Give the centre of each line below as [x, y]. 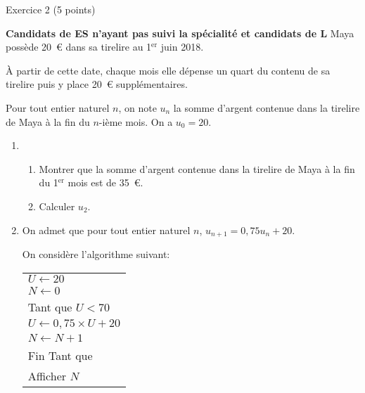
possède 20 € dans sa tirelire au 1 [79, 47]
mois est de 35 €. [105, 182]
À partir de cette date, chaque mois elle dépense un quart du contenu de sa [168, 70]
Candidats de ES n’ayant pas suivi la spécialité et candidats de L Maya [180, 33]
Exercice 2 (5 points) [51, 9]
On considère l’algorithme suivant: [96, 253]
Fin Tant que [60, 355]
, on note [137, 107]
